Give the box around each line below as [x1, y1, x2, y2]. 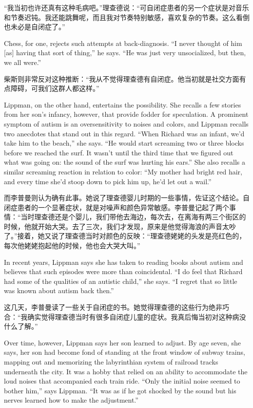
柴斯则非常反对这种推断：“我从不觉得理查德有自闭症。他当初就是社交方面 [4, 73, 239, 84]
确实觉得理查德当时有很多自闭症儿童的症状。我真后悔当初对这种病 [27, 311, 239, 322]
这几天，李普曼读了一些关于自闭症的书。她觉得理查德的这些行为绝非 [4, 302, 222, 312]
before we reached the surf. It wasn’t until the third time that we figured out [4, 147, 234, 157]
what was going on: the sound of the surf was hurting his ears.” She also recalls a [4, 157, 246, 167]
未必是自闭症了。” [10, 21, 65, 32]
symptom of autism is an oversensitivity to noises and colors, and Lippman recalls [4, 118, 249, 129]
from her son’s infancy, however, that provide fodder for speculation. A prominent [4, 109, 249, 119]
